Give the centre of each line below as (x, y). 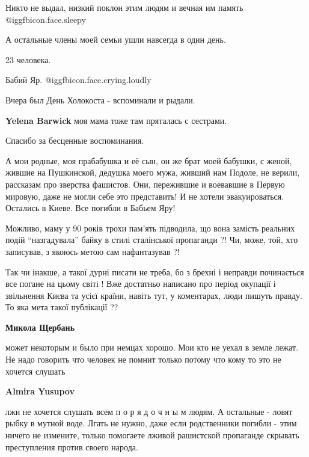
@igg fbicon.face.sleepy (46, 19)
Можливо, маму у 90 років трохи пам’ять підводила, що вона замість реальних (150, 228)
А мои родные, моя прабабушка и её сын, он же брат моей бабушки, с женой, (149, 160)
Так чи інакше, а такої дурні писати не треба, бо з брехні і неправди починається (155, 271)
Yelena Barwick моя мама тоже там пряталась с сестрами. (116, 120)
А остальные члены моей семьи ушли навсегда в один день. (116, 39)
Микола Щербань (40, 327)
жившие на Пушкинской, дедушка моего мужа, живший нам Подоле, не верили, (153, 172)
